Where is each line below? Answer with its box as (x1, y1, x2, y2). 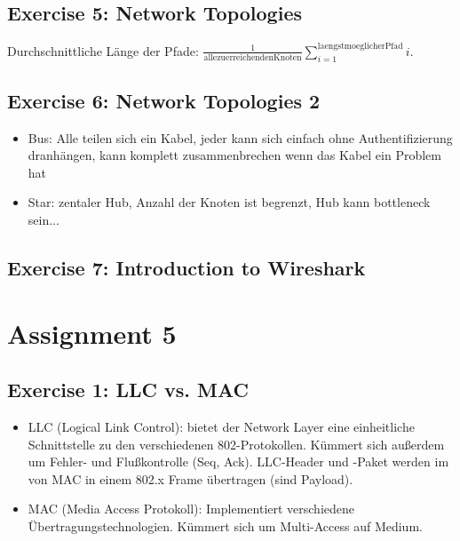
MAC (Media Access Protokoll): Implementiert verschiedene (28, 499, 355, 518)
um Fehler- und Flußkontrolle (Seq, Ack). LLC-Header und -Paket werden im (28, 452, 449, 471)
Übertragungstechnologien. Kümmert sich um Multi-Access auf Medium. (28, 517, 423, 535)
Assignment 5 (7, 314, 177, 351)
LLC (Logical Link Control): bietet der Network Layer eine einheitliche (28, 418, 415, 436)
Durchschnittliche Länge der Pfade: (7, 41, 199, 60)
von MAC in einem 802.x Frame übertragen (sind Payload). (28, 469, 353, 488)
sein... (28, 211, 59, 229)
